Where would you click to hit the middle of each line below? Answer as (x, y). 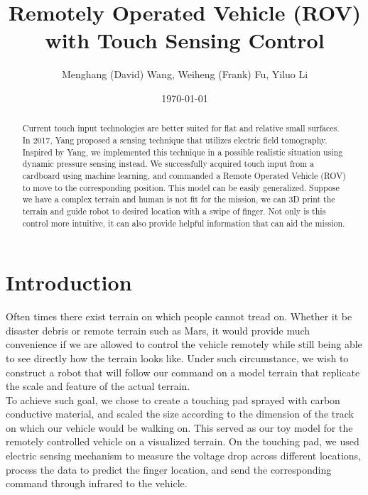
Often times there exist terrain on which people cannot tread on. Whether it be (179, 316)
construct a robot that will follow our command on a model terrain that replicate (183, 372)
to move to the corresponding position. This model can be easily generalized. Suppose (181, 187)
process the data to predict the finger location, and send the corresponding (169, 469)
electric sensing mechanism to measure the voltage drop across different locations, (183, 456)
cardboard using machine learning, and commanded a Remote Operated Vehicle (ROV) (184, 175)
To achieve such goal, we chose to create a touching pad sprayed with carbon (173, 399)
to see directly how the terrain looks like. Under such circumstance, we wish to (177, 358)
